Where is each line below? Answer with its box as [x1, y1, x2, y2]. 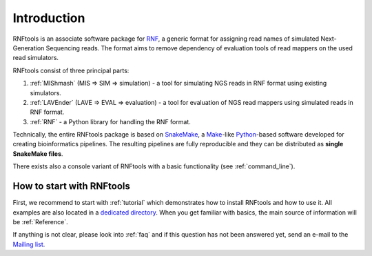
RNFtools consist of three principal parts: [12, 66, 130, 75]
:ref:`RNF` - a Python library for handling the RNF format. [30, 117, 191, 126]
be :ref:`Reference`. [12, 217, 68, 226]
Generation [12, 43, 45, 52]
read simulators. [12, 54, 59, 62]
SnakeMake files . [12, 149, 63, 158]
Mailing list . [12, 240, 45, 248]
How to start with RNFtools [12, 180, 130, 193]
